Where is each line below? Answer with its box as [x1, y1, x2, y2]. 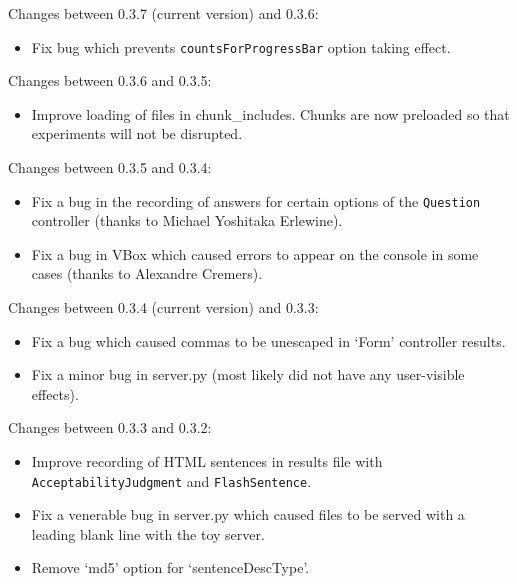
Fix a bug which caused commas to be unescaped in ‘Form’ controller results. [31, 330, 506, 351]
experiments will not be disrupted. [31, 123, 243, 144]
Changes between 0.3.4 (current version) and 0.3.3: [8, 297, 319, 318]
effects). [31, 383, 79, 404]
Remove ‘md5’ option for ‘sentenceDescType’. [31, 557, 310, 578]
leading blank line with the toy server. [31, 523, 265, 544]
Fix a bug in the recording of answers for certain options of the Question [31, 190, 481, 211]
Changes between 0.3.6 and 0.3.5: [8, 70, 212, 91]
